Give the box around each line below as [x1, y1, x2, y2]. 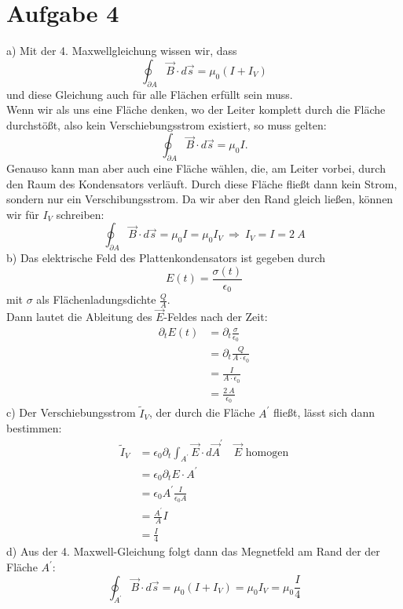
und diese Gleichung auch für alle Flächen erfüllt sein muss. [6, 86, 293, 102]
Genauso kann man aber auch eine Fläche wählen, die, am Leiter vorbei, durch [6, 160, 386, 177]
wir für [6, 206, 39, 222]
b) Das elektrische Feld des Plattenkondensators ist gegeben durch [6, 250, 325, 266]
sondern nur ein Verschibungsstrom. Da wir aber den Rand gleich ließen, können [6, 191, 394, 207]
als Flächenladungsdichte [36, 291, 156, 308]
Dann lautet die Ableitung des [6, 308, 152, 325]
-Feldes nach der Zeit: [163, 308, 268, 325]
